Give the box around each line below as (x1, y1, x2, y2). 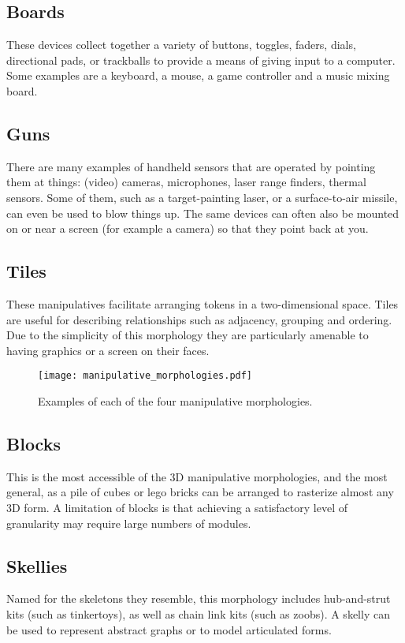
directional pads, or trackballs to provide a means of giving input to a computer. (6, 51, 396, 68)
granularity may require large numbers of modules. (6, 514, 251, 531)
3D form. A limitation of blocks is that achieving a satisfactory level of (6, 499, 348, 515)
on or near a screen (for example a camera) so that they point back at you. (6, 220, 369, 237)
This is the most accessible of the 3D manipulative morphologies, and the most (6, 468, 388, 484)
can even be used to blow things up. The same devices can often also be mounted (6, 204, 399, 221)
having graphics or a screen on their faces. (6, 342, 210, 358)
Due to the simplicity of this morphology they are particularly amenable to (6, 327, 369, 343)
